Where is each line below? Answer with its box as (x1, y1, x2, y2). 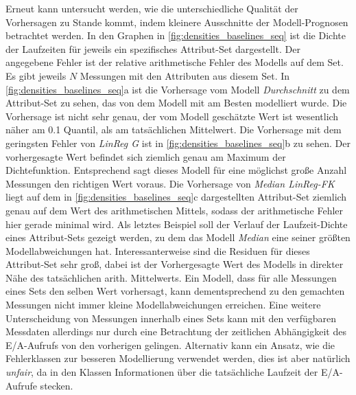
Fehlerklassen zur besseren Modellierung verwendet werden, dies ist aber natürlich (5, 351, 351, 365)
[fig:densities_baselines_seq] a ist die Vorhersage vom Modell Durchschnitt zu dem (5, 82, 350, 96)
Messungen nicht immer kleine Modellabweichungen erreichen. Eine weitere (5, 297, 321, 312)
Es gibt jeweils (5, 68, 67, 82)
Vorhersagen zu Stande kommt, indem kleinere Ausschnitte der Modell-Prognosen (5, 14, 348, 29)
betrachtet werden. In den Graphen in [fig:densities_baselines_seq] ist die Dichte (5, 28, 346, 43)
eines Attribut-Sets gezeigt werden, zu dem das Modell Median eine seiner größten (5, 230, 351, 245)
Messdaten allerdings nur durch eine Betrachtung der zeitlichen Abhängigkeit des (5, 324, 346, 339)
